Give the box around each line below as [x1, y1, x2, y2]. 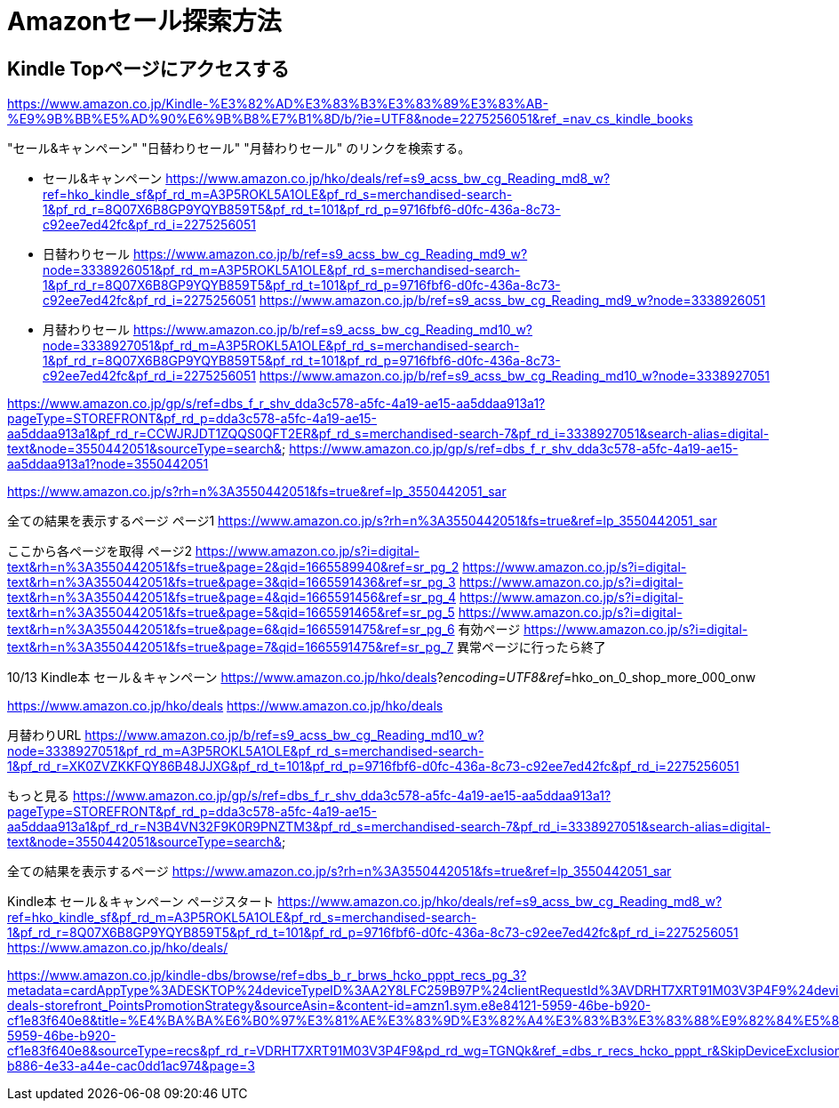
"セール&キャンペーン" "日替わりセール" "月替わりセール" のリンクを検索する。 [7, 141, 471, 157]
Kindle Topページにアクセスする [7, 57, 290, 80]
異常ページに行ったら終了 [457, 639, 606, 655]
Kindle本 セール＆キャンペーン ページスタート [7, 894, 275, 910]
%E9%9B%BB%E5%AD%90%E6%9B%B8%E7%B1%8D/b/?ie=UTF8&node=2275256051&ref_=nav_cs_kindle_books [7, 111, 693, 127]
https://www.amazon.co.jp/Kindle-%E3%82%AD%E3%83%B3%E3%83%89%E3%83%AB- [7, 96, 548, 112]
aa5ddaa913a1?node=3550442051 [7, 456, 209, 472]
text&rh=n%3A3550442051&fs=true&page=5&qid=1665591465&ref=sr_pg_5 [7, 605, 455, 621]
